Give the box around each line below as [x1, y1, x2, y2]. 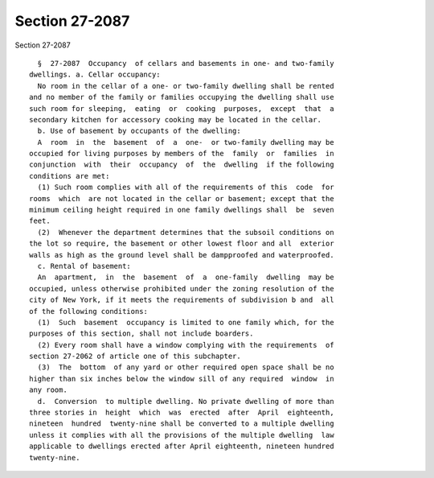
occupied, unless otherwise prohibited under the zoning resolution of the [29, 284, 334, 293]
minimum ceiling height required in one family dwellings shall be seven [29, 205, 334, 215]
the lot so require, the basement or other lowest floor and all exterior [29, 239, 334, 249]
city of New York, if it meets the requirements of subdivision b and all [29, 295, 334, 305]
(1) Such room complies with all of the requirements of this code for [37, 183, 334, 192]
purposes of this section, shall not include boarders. [29, 329, 254, 338]
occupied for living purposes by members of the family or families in [29, 149, 334, 159]
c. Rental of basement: [37, 262, 132, 270]
